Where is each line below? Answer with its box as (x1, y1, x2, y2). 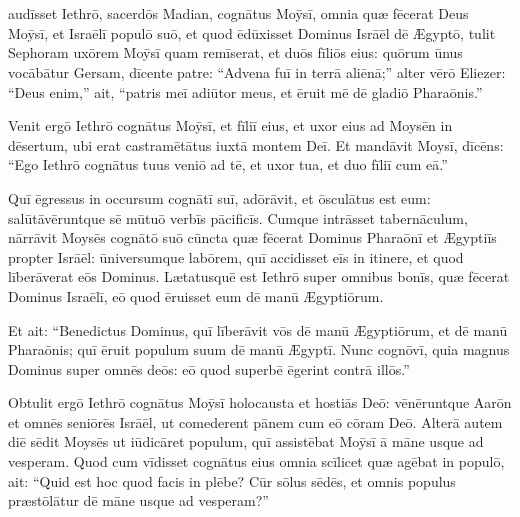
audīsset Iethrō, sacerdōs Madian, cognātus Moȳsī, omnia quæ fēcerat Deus (8, 3, 469, 24)
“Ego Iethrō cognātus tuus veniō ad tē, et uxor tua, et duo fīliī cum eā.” (8, 154, 448, 175)
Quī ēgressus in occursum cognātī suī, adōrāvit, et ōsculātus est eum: (8, 187, 431, 208)
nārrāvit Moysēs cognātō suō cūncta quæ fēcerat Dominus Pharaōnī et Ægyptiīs (8, 227, 497, 248)
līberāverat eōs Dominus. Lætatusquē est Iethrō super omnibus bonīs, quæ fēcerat (8, 266, 510, 287)
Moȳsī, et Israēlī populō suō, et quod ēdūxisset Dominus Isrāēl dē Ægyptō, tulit (8, 22, 496, 43)
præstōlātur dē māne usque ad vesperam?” (8, 490, 269, 511)
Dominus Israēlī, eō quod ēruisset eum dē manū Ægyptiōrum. (8, 285, 384, 306)
